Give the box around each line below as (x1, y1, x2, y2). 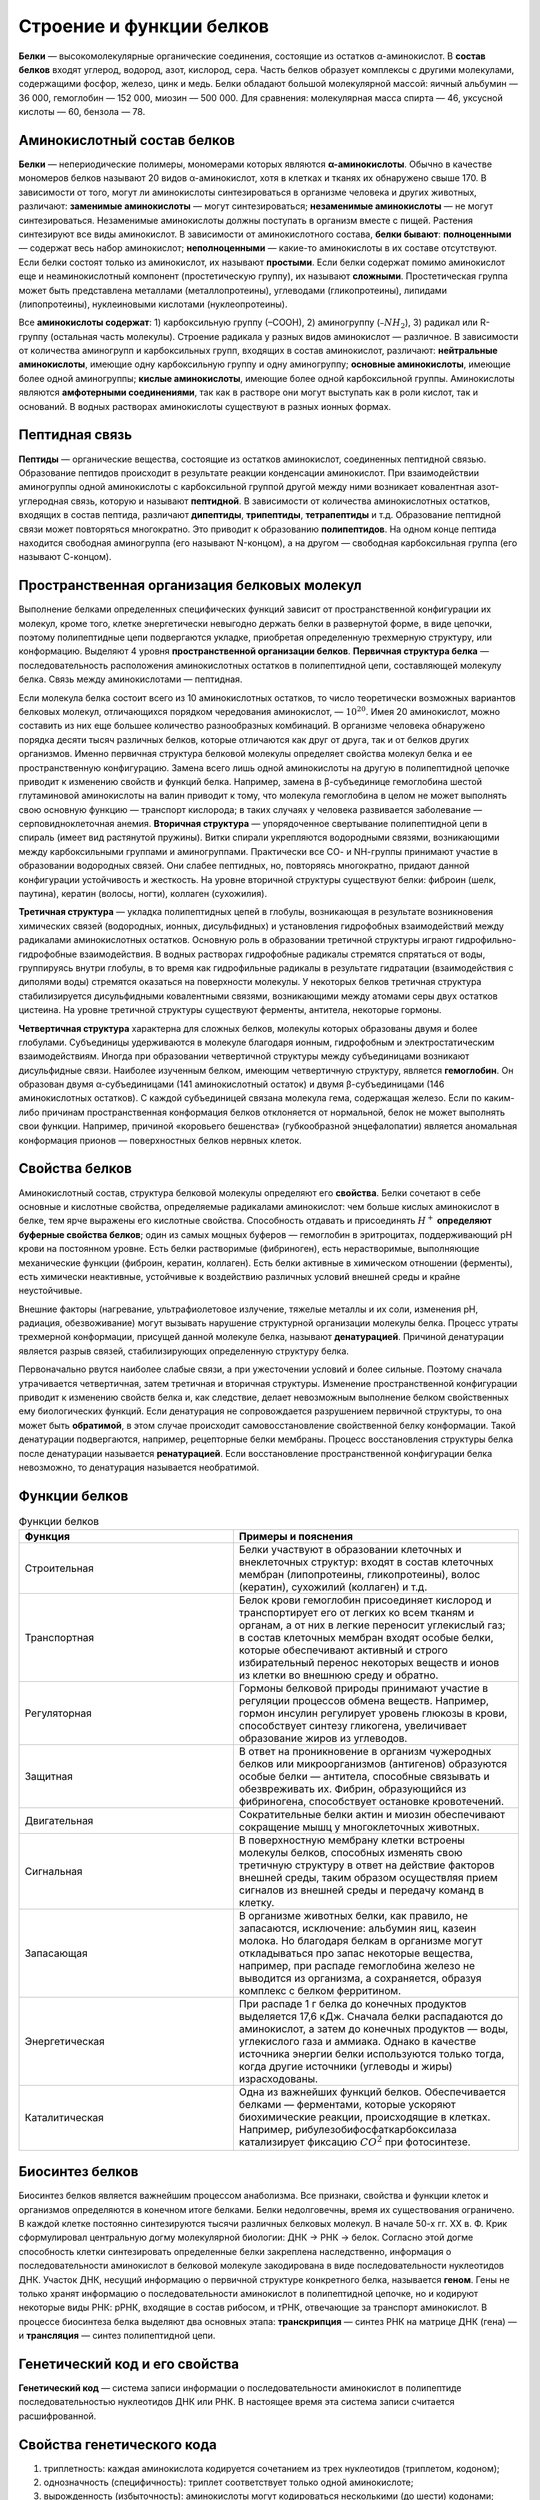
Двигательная (24, 1814, 94, 1828)
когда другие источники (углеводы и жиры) (238, 2060, 453, 2074)
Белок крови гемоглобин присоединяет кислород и (238, 1593, 492, 1607)
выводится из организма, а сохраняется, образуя (238, 1971, 482, 1985)
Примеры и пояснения (238, 1530, 354, 1544)
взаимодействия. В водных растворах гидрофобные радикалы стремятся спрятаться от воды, (79, 948, 486, 960)
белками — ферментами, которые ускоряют (238, 2098, 456, 2112)
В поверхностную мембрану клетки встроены (238, 1833, 465, 1847)
